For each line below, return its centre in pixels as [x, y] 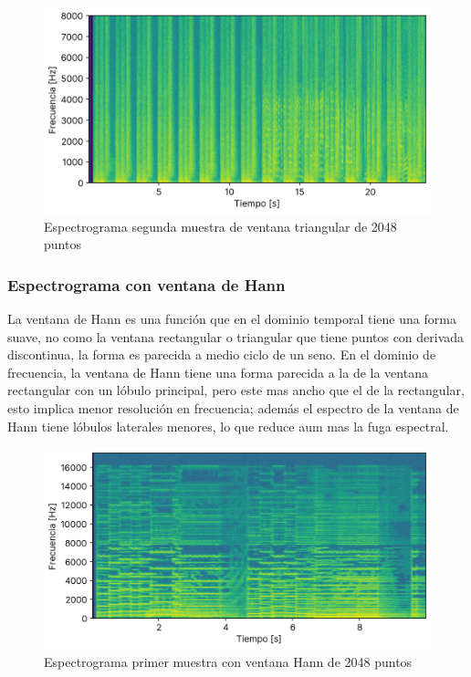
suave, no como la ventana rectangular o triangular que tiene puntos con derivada [236, 336]
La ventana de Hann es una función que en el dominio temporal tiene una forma [232, 319]
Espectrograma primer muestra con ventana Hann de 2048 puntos [228, 661]
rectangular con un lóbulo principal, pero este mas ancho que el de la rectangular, [236, 390]
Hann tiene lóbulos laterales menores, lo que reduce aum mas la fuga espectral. [228, 426]
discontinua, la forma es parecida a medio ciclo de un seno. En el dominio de [222, 354]
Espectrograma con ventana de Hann [147, 284]
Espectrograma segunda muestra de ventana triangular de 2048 [220, 226]
